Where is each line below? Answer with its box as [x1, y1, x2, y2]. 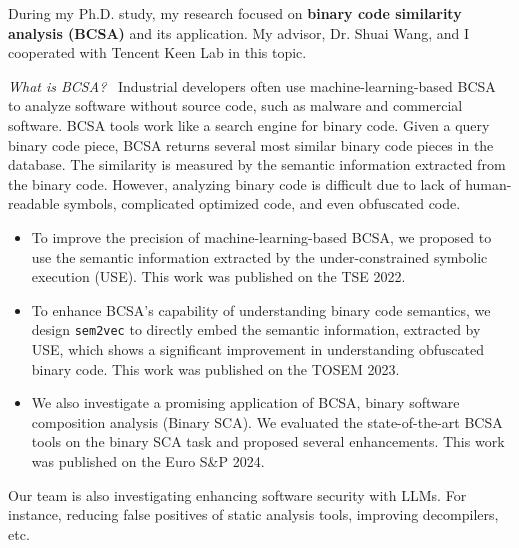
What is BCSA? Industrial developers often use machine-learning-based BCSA [8, 75, 496, 96]
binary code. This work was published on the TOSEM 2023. [31, 358, 400, 379]
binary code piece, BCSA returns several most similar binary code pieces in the [8, 134, 494, 155]
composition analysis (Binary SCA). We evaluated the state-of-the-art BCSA [31, 411, 503, 432]
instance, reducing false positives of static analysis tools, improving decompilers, [8, 504, 499, 525]
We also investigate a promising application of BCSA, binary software [31, 392, 460, 413]
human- [465, 173, 512, 194]
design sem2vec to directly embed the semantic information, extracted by [31, 319, 481, 340]
